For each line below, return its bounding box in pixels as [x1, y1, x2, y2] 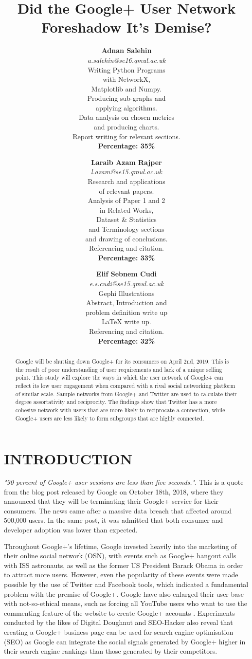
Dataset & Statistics [96, 214, 157, 224]
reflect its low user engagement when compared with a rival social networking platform [15, 381, 235, 389]
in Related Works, [99, 204, 154, 215]
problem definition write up [85, 307, 168, 317]
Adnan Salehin [101, 45, 152, 55]
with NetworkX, [103, 74, 150, 84]
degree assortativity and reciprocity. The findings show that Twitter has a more [15, 398, 217, 406]
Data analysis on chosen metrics [78, 112, 175, 122]
